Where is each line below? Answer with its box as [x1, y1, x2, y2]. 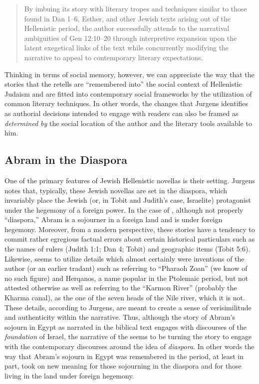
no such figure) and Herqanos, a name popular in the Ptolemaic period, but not [4, 272, 249, 283]
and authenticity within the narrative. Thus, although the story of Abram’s [4, 312, 236, 322]
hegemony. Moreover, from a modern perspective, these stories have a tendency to [4, 224, 255, 234]
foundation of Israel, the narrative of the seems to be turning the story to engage [4, 331, 252, 342]
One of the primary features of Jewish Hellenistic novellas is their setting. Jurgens [4, 175, 255, 185]
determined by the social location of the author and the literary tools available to [4, 118, 252, 128]
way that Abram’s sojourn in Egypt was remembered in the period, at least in [4, 351, 244, 361]
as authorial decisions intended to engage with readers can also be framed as [4, 108, 239, 118]
